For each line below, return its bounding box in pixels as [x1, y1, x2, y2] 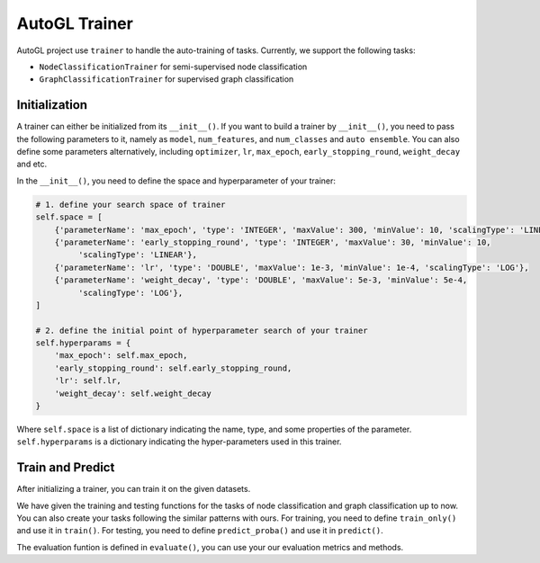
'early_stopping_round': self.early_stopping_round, [54, 362, 292, 373]
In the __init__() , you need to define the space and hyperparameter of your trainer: [16, 175, 337, 186]
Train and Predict [16, 460, 115, 476]
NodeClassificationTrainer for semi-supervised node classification [39, 61, 308, 72]
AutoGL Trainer [16, 13, 134, 33]
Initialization [16, 97, 88, 112]
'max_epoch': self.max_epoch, [54, 351, 188, 361]
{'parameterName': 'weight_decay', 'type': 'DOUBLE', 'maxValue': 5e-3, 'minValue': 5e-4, [54, 275, 468, 285]
